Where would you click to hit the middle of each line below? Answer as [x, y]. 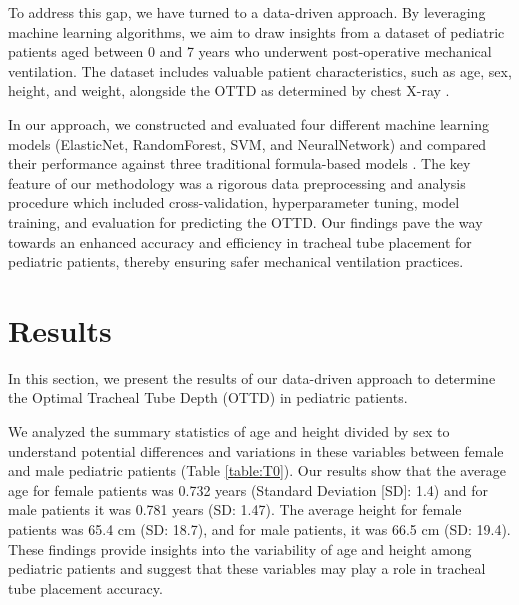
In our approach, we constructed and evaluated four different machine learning [248, 123]
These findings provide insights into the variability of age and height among [240, 548]
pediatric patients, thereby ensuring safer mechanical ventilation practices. [236, 261]
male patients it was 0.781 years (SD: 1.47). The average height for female [235, 509]
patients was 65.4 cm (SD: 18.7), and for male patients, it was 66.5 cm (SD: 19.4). [259, 529]
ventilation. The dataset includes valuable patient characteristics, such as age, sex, [260, 70]
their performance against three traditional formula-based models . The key [239, 163]
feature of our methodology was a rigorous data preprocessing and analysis [237, 182]
